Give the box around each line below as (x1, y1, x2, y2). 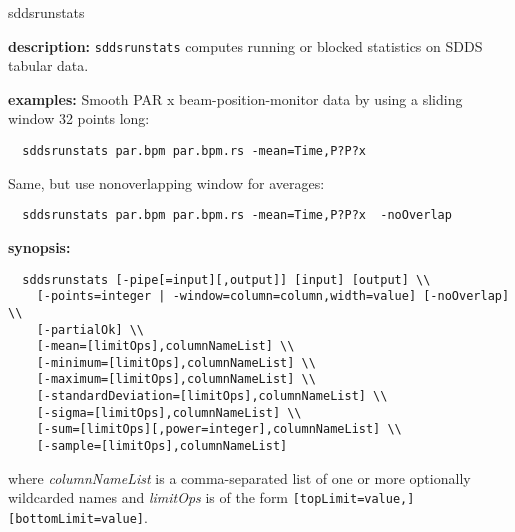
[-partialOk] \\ (36, 322, 145, 337)
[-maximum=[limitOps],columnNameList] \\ (36, 372, 316, 387)
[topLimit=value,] (292, 492, 415, 507)
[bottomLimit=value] (8, 512, 145, 526)
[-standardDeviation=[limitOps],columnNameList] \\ (36, 389, 388, 404)
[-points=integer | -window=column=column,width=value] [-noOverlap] (36, 289, 510, 304)
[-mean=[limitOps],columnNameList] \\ (36, 339, 295, 354)
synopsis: (8, 236, 71, 257)
